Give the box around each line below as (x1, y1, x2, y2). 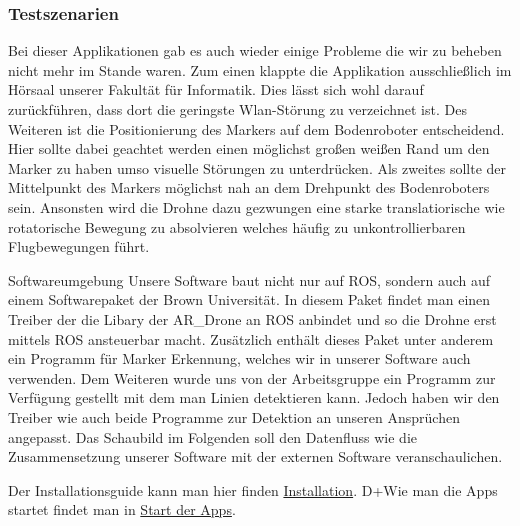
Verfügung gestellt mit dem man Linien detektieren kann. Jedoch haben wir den (8, 387, 500, 408)
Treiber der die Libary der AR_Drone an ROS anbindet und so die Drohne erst (8, 308, 497, 329)
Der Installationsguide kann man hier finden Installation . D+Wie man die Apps (8, 479, 498, 500)
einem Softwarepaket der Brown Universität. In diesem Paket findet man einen (8, 289, 491, 310)
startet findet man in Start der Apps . (8, 499, 236, 520)
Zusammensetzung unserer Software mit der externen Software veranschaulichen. (8, 446, 503, 467)
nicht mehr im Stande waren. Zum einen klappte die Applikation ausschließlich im (8, 59, 512, 80)
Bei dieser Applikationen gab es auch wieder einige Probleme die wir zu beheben (8, 40, 502, 61)
